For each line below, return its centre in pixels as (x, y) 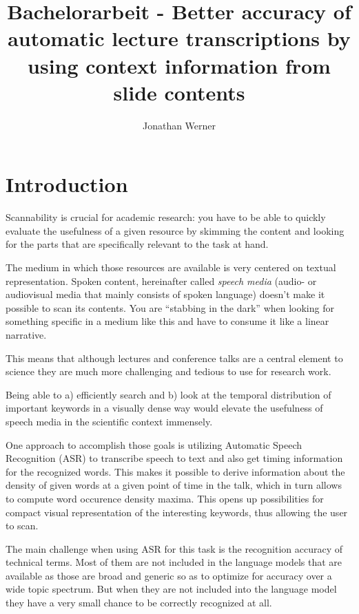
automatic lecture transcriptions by (179, 38)
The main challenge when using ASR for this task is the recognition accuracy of (174, 548)
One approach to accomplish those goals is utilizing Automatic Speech (154, 444)
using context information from (179, 65)
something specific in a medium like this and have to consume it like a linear (167, 321)
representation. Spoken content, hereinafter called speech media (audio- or (161, 280)
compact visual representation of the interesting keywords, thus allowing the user (177, 512)
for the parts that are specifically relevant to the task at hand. (137, 244)
